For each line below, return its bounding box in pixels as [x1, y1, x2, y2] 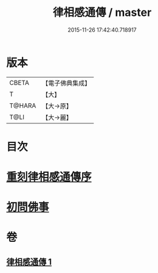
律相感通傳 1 [6, 257, 52, 267]
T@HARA [9, 101, 36, 110]
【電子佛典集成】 [42, 79, 91, 87]
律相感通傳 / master [52, 5, 152, 20]
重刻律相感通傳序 [6, 170, 92, 184]
